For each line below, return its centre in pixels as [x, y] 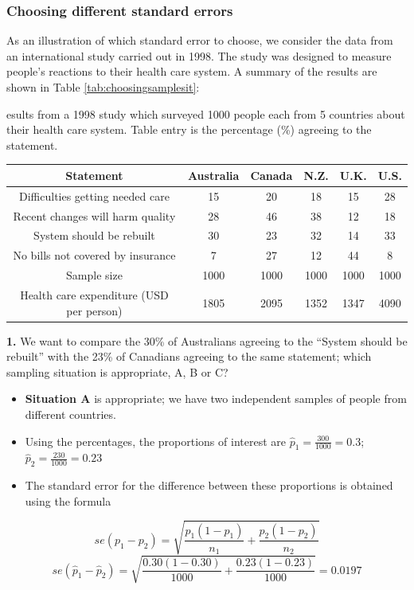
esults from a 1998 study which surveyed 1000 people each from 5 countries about [206, 113]
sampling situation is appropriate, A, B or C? [117, 371]
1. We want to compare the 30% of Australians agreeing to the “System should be [207, 340]
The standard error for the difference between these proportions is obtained [209, 485]
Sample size [94, 275]
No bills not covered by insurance [94, 255]
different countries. [70, 414]
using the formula [68, 500]
